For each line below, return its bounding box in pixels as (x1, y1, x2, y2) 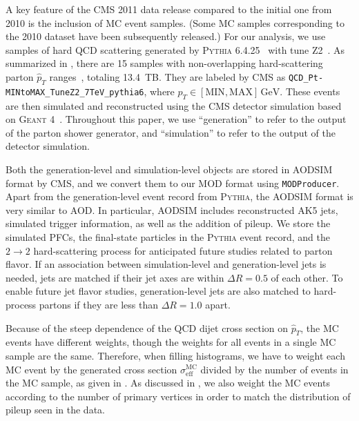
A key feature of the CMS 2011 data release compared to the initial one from (6, 2, 332, 16)
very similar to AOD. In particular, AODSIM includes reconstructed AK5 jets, (6, 202, 338, 217)
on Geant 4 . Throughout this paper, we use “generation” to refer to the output (6, 112, 347, 126)
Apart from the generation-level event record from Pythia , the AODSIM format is (6, 189, 353, 204)
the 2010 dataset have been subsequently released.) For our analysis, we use (6, 29, 326, 43)
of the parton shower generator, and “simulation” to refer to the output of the (6, 125, 336, 139)
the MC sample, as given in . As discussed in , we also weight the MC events (6, 375, 330, 390)
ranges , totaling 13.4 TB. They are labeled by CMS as (49, 69, 286, 84)
